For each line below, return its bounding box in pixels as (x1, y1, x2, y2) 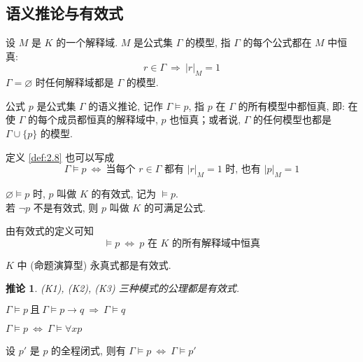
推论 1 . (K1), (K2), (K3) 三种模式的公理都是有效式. (6, 281, 240, 295)
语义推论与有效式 (6, 2, 123, 24)
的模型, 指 (185, 35, 231, 50)
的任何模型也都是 (253, 112, 332, 127)
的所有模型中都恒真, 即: (238, 98, 345, 113)
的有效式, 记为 (91, 186, 156, 200)
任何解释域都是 (45, 75, 114, 90)
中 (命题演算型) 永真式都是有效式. (17, 257, 171, 272)
